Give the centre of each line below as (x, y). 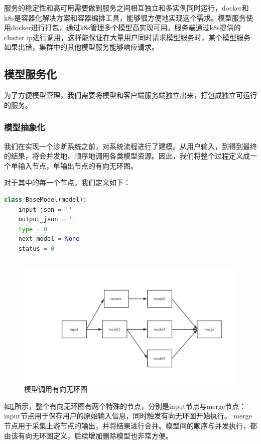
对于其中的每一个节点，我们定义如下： (67, 182)
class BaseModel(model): (45, 199)
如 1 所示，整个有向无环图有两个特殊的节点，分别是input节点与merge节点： (125, 406)
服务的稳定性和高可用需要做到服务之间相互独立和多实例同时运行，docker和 (126, 8)
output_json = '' (47, 219)
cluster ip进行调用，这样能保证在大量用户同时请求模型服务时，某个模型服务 (127, 37)
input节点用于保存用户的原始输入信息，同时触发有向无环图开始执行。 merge (128, 416)
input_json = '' (45, 209)
